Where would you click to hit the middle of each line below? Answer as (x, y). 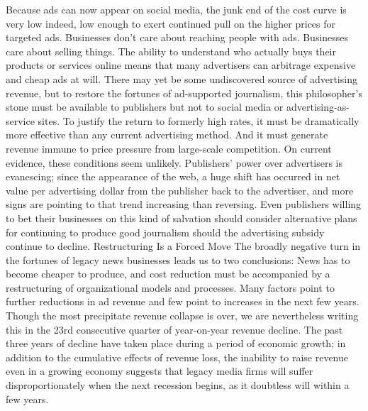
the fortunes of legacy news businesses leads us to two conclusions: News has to (178, 259)
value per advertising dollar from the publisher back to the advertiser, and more (180, 190)
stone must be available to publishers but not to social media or (145, 107)
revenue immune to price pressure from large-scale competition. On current (169, 148)
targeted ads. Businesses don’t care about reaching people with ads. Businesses (177, 37)
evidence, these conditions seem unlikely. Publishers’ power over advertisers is (174, 162)
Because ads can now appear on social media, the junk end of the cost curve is (176, 9)
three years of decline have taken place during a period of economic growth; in (176, 343)
